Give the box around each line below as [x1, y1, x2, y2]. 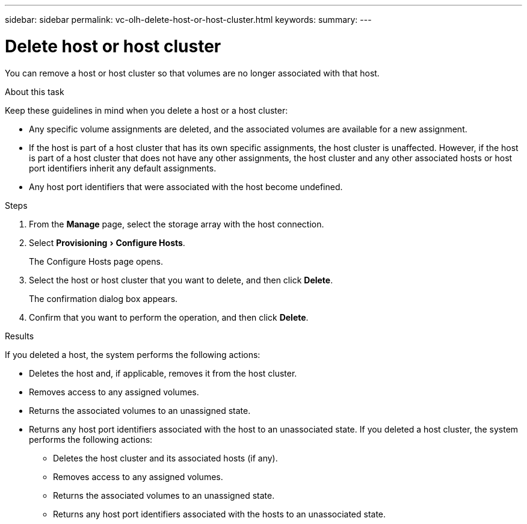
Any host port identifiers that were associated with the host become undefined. [29, 181, 343, 192]
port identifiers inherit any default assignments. [29, 162, 217, 173]
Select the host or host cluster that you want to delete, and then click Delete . [29, 274, 333, 285]
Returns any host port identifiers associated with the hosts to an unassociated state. [53, 508, 386, 519]
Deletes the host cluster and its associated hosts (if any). [53, 452, 278, 463]
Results [5, 330, 34, 341]
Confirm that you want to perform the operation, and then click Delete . [29, 312, 309, 322]
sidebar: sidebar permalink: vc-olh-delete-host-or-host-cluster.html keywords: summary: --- [5, 14, 372, 25]
